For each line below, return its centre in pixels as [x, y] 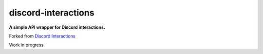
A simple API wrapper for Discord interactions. [57, 27]
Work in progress [26, 45]
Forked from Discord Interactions [42, 36]
